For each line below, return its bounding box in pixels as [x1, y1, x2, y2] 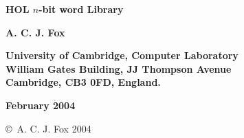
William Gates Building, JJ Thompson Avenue [5, 61, 232, 76]
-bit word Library [38, 2, 124, 16]
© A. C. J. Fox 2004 [5, 121, 91, 135]
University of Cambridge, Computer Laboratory [5, 48, 239, 62]
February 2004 [5, 97, 76, 112]
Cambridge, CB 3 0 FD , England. [5, 75, 161, 89]
